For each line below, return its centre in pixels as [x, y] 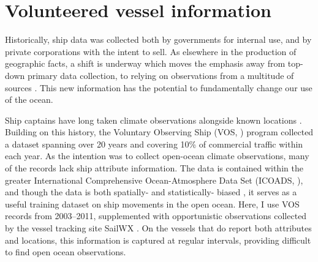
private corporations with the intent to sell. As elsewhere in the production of [151, 51]
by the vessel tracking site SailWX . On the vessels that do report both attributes [158, 228]
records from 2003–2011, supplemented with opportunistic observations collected [156, 216]
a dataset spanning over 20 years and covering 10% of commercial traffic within [154, 144]
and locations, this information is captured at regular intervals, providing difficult [158, 240]
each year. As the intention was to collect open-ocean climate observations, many [157, 156]
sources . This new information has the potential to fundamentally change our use [159, 87]
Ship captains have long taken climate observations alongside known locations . [153, 120]
